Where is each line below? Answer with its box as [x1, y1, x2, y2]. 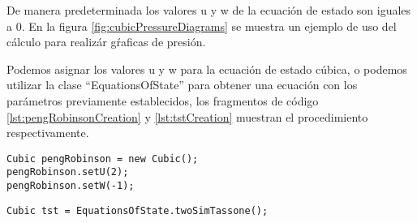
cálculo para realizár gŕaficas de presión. [6, 33, 206, 50]
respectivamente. [6, 124, 89, 141]
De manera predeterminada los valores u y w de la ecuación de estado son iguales [6, 2, 411, 18]
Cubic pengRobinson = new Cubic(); [6, 152, 199, 165]
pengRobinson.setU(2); [6, 166, 129, 178]
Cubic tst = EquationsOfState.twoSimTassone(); [6, 204, 269, 217]
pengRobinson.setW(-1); [6, 180, 135, 192]
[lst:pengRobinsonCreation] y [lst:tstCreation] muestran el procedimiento [6, 108, 368, 125]
